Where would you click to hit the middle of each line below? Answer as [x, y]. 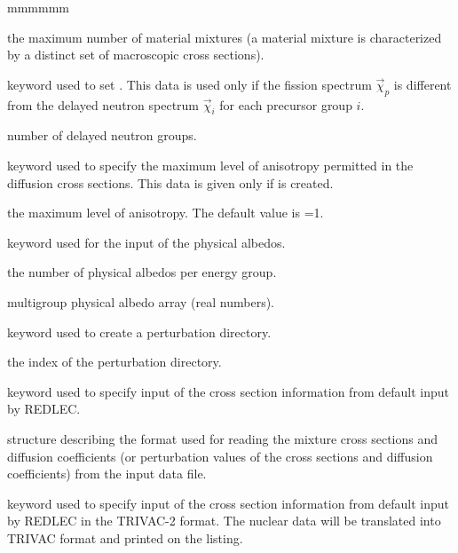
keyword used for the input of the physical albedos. [146, 242]
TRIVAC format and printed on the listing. [125, 537]
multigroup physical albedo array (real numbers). [141, 301]
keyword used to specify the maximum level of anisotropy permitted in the [210, 165]
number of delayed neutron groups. [102, 135]
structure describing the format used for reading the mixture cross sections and [223, 438]
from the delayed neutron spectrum [103, 104]
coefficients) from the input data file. [107, 474]
